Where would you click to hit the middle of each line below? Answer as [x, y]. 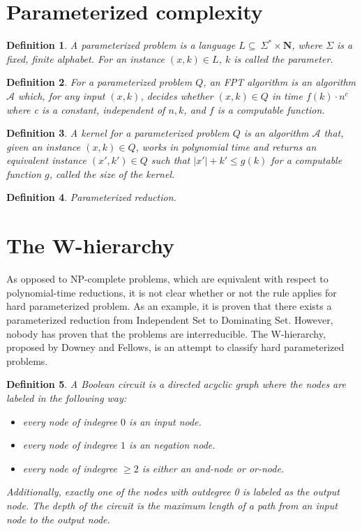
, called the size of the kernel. [112, 173]
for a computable [307, 160]
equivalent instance [46, 160]
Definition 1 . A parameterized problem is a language [121, 45]
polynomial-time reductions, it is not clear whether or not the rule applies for [172, 292]
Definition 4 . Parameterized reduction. [91, 197]
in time [287, 95]
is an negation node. [172, 445]
